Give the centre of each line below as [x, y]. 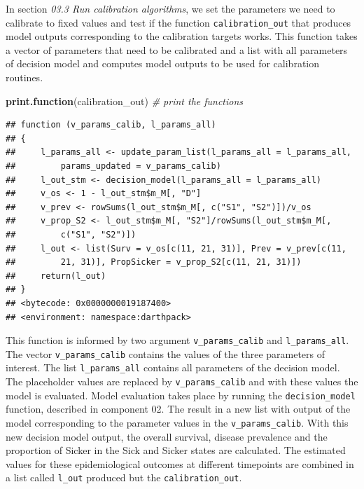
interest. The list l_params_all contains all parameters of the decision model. [173, 367]
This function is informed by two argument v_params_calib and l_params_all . [177, 340]
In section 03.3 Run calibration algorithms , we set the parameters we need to [170, 8]
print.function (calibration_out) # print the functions [125, 101]
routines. [24, 77]
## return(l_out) [56, 276]
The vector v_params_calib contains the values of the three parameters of [166, 353]
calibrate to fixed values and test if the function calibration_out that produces [178, 22]
